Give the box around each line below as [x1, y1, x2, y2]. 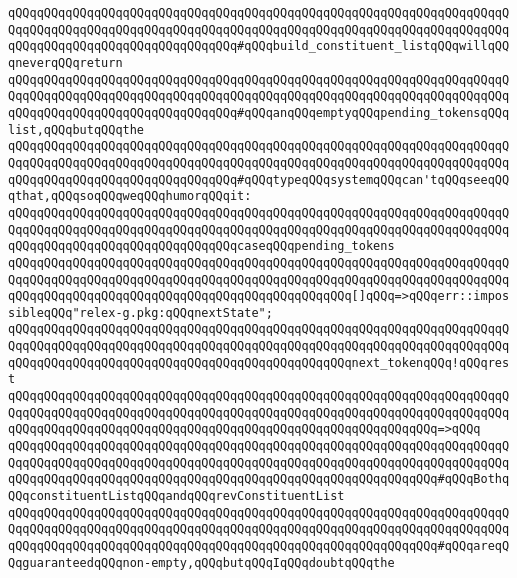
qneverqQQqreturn [8, 55, 123, 70]
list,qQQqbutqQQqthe [8, 122, 145, 137]
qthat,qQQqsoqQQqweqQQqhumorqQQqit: [8, 189, 252, 204]
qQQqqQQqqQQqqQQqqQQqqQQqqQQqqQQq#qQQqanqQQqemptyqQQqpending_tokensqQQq [8, 105, 510, 120]
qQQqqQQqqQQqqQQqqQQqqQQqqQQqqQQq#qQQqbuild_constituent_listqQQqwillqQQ [8, 39, 510, 54]
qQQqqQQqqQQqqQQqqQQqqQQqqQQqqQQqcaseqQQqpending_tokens [8, 239, 395, 254]
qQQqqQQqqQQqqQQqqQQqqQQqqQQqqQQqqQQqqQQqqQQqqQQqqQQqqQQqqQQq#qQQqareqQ [8, 539, 510, 553]
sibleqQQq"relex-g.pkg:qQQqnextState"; [8, 305, 273, 320]
